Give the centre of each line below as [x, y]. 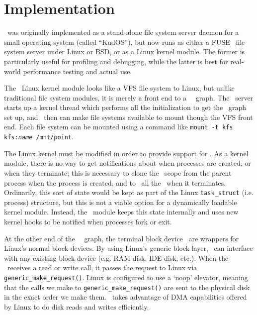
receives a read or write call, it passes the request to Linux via [102, 267]
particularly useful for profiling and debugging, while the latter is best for [116, 61]
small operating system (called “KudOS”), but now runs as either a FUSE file [125, 42]
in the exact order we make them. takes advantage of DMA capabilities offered [126, 297]
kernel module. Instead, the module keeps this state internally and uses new [121, 212]
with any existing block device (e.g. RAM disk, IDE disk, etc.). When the [116, 258]
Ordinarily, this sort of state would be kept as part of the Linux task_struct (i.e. [129, 192]
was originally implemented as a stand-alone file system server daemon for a [123, 32]
